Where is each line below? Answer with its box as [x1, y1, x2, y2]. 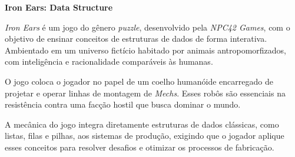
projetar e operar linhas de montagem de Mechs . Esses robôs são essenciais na [5, 86, 286, 99]
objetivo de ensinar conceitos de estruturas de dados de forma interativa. [5, 32, 267, 45]
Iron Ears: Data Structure [5, 1, 113, 13]
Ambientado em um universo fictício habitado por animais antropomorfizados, [5, 44, 286, 56]
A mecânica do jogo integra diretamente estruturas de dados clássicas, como [5, 118, 279, 130]
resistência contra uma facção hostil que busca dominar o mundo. [5, 98, 241, 111]
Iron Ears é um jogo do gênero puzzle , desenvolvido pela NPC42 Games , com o [5, 21, 290, 33]
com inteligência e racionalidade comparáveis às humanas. [5, 55, 213, 68]
